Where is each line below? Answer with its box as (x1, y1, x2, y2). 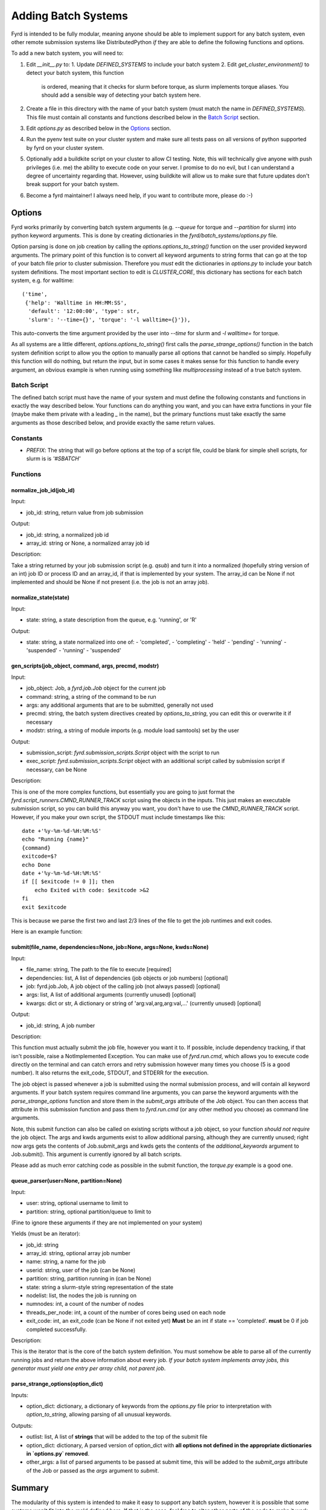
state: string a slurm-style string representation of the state (26, 1283, 174, 1291)
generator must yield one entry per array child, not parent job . (11, 1365, 166, 1372)
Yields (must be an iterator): (11, 1230, 81, 1238)
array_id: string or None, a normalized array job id (26, 539, 150, 547)
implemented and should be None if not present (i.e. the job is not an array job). (11, 579, 209, 586)
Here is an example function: (11, 928, 83, 936)
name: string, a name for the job (26, 1258, 106, 1265)
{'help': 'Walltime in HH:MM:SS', (25, 299, 127, 306)
